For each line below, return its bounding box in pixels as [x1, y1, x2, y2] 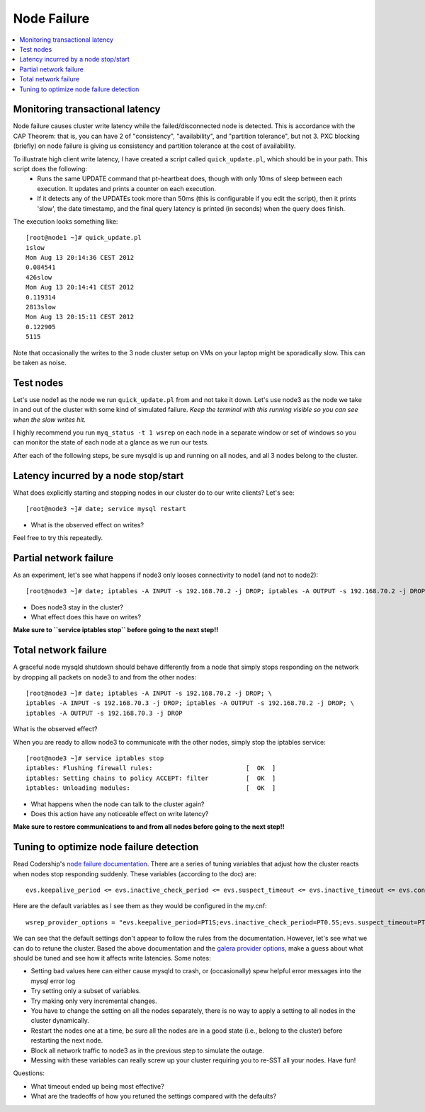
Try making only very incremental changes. [30, 997, 157, 1005]
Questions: [13, 1069, 45, 1077]
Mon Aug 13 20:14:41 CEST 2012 [25, 283, 135, 292]
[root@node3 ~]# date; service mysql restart [25, 505, 187, 513]
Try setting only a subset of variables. [30, 987, 141, 995]
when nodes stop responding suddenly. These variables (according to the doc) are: [13, 869, 256, 878]
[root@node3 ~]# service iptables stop [25, 755, 164, 762]
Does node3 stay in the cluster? [30, 602, 124, 612]
